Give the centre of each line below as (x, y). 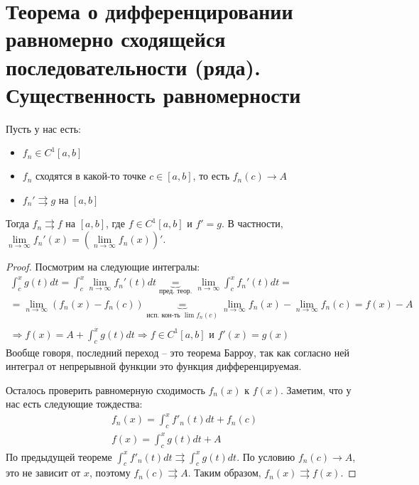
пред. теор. (175, 291)
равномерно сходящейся (116, 39)
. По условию (266, 456)
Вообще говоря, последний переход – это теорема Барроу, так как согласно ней (178, 352)
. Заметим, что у (316, 389)
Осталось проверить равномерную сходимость (105, 389)
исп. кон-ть (163, 315)
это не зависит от (43, 473)
